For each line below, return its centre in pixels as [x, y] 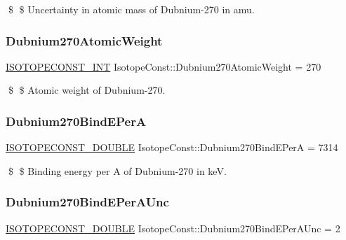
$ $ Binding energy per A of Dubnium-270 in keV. [117, 170]
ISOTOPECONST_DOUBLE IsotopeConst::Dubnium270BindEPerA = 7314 [172, 147]
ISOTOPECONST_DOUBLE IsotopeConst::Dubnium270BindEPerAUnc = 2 [173, 228]
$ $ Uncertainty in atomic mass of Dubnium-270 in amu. [131, 9]
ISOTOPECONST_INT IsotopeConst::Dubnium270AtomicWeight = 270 [164, 66]
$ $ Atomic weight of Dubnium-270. [87, 90]
